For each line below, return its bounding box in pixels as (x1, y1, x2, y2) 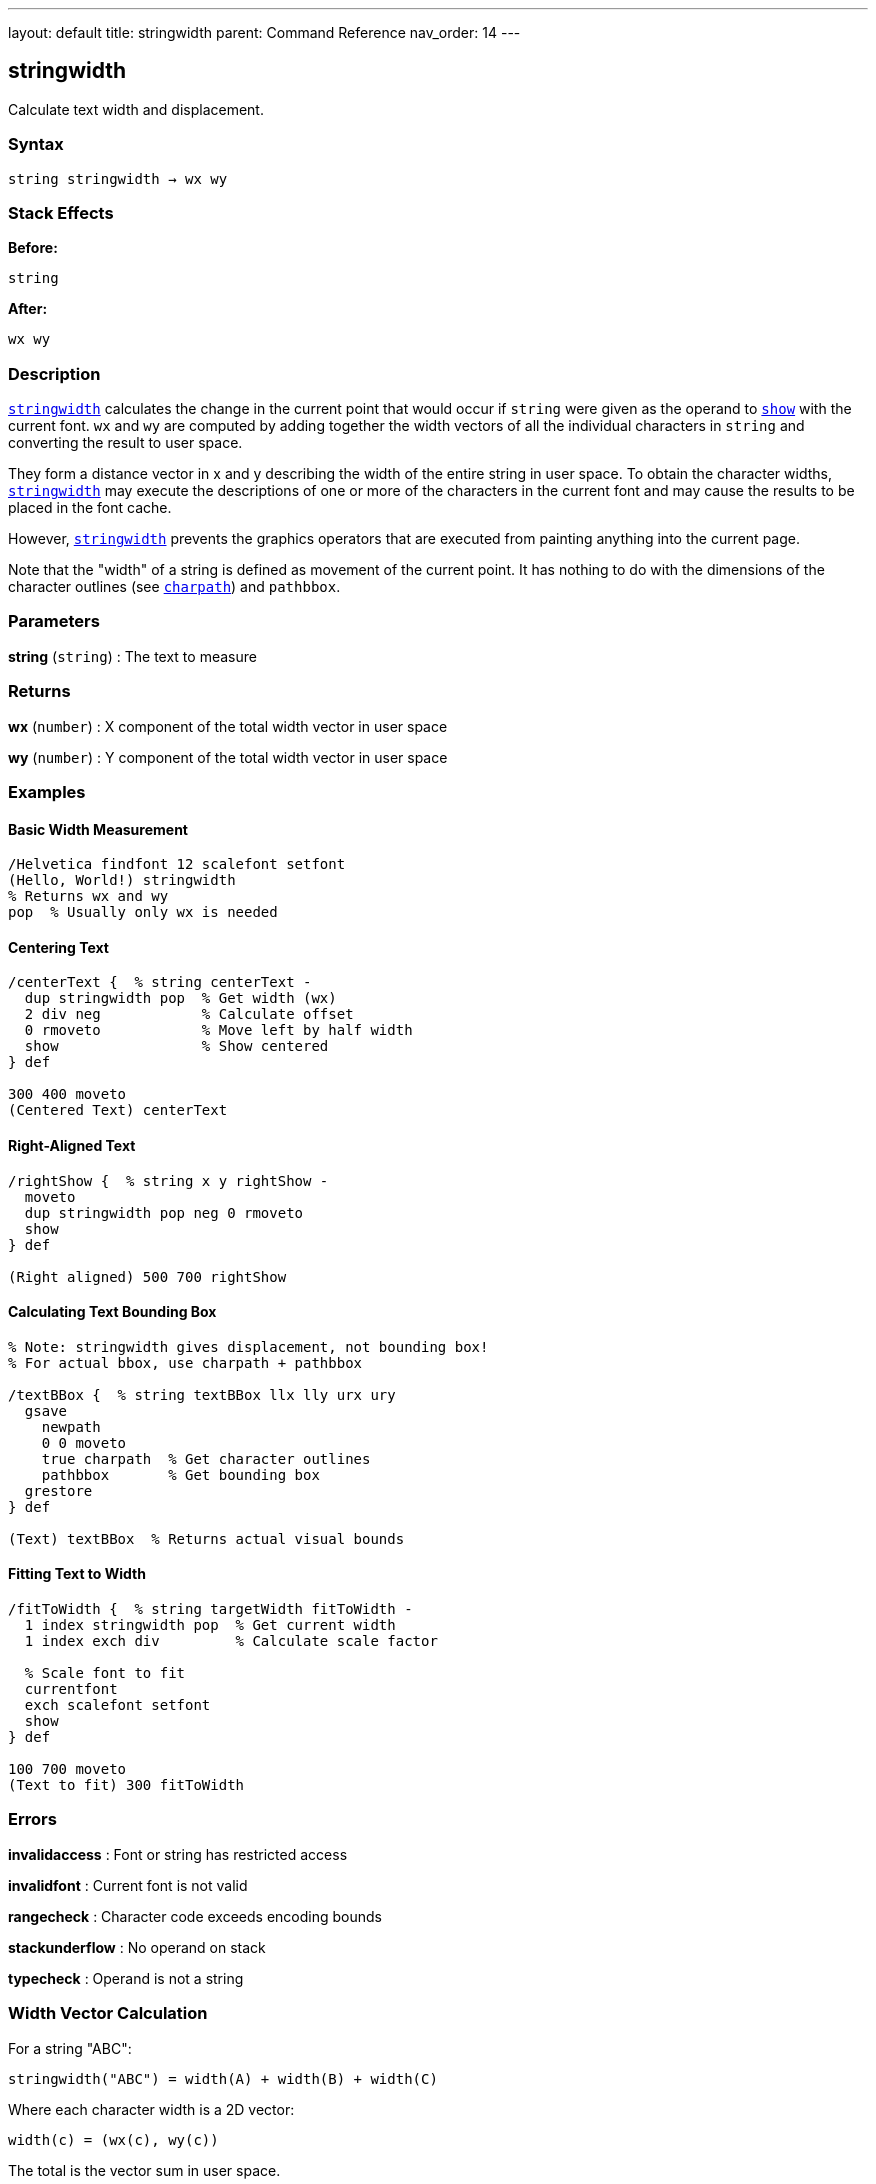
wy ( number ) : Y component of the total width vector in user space (8, 748, 448, 766)
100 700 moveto (8, 1761, 127, 1778)
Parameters (8, 611, 100, 632)
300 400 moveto (8, 1086, 127, 1103)
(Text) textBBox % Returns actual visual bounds (8, 1530, 405, 1547)
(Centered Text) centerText (8, 1102, 228, 1119)
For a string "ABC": (8, 2039, 132, 2057)
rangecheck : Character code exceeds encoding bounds (8, 1907, 382, 1925)
